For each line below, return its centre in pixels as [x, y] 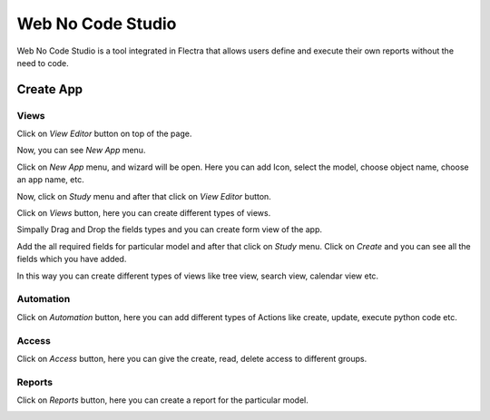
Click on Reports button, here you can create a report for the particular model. [162, 400]
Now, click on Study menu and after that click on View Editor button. [144, 196]
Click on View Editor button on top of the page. [104, 134]
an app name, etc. [51, 180]
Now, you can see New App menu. [81, 151]
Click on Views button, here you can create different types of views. [144, 213]
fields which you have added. [72, 259]
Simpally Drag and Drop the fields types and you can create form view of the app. [169, 230]
